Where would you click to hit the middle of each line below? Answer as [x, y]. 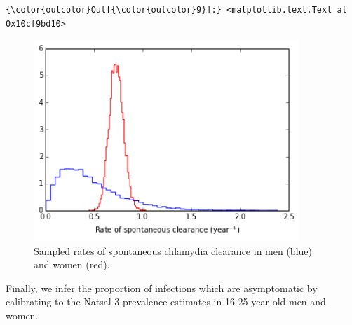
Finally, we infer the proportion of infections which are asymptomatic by [162, 288]
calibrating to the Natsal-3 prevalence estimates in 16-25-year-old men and [166, 302]
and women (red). [72, 264]
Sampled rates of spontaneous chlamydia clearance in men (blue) [173, 250]
